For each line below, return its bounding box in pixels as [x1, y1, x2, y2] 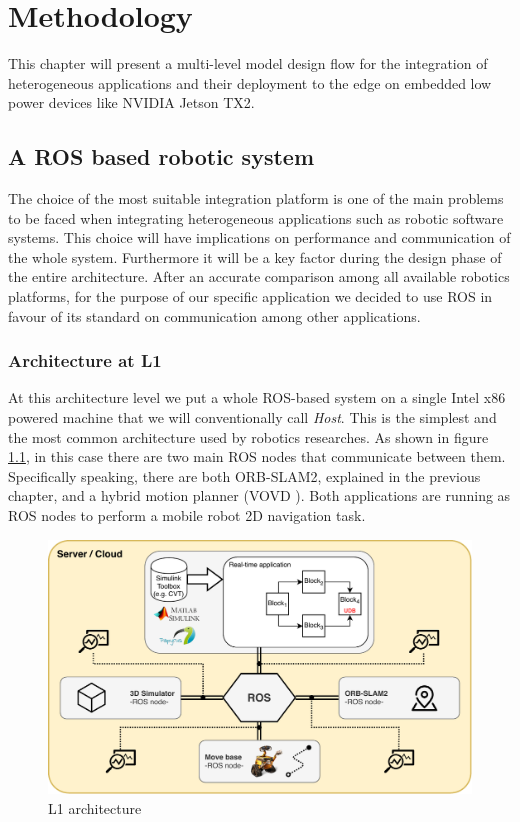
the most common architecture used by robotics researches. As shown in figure [8, 426, 489, 447]
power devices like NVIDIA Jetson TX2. [8, 92, 255, 113]
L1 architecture [48, 797, 142, 818]
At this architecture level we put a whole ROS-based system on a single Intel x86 [8, 387, 506, 408]
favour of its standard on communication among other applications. [8, 305, 421, 326]
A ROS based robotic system [8, 141, 315, 172]
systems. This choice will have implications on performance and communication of [8, 227, 511, 248]
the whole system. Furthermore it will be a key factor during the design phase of [8, 246, 502, 267]
